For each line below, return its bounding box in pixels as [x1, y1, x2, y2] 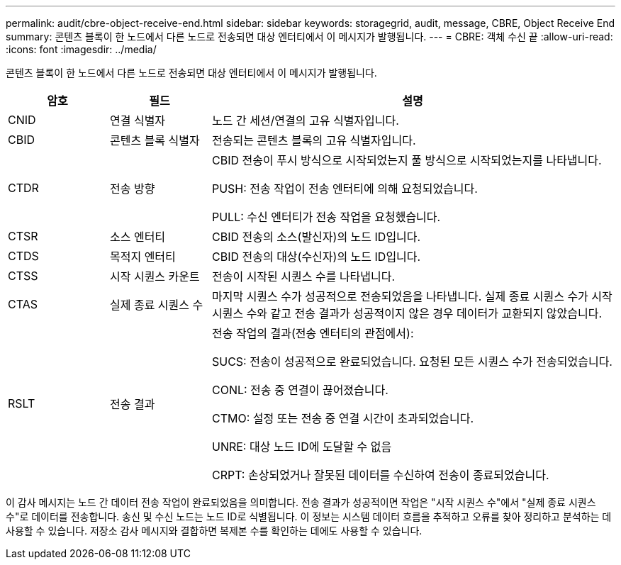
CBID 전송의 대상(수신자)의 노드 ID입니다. [211, 250, 421, 264]
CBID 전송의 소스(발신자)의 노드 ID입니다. [211, 230, 421, 244]
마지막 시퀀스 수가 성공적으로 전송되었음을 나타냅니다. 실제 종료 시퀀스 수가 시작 [211, 289, 612, 303]
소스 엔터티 [109, 230, 166, 244]
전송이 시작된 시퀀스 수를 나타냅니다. [211, 269, 396, 284]
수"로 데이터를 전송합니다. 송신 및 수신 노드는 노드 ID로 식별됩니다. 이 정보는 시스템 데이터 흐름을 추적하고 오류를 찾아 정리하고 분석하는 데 [6, 510, 612, 522]
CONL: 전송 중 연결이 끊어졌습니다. [211, 383, 388, 397]
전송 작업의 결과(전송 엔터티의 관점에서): [211, 326, 414, 340]
